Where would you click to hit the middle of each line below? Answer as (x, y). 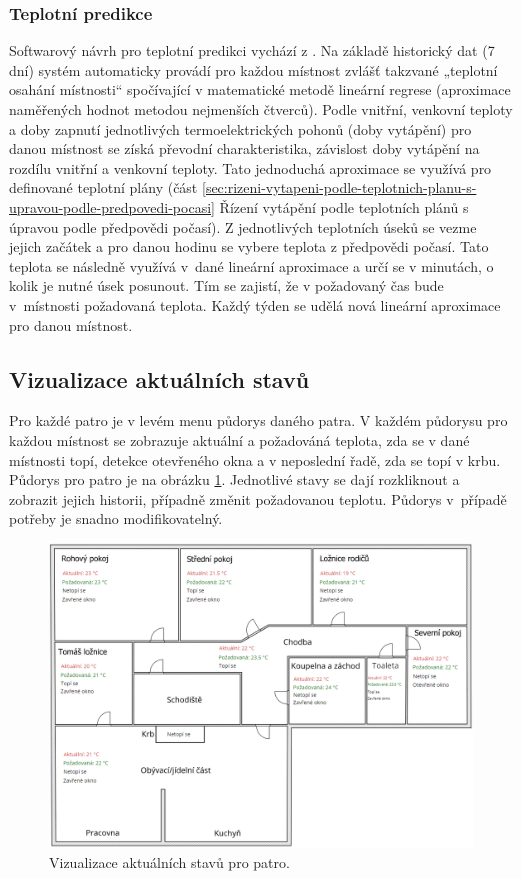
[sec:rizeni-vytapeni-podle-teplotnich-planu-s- (339, 187)
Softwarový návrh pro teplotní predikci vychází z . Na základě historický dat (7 (252, 50)
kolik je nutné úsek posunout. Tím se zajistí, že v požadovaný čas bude (226, 285)
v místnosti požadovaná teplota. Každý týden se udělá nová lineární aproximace (255, 304)
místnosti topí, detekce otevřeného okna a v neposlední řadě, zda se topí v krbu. (255, 459)
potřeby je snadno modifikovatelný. (116, 518)
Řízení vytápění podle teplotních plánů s (344, 206)
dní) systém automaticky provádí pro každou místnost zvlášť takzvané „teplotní (253, 69)
